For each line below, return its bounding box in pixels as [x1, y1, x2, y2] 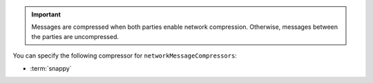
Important [31, 10, 61, 19]
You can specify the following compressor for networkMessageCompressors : [12, 51, 238, 60]
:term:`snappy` [30, 64, 72, 72]
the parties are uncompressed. [31, 32, 119, 40]
